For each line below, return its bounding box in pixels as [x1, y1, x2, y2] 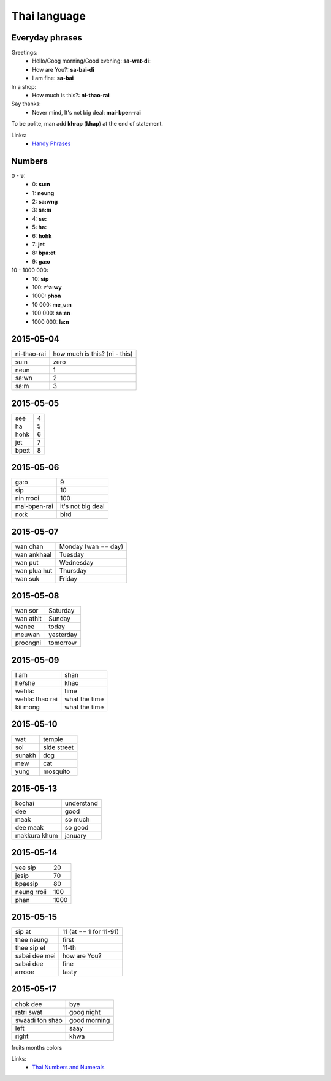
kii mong [15, 703, 40, 711]
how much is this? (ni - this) [53, 350, 133, 358]
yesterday [48, 630, 78, 639]
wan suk [15, 574, 40, 583]
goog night [69, 1007, 101, 1016]
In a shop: [11, 83, 37, 90]
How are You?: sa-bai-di [32, 66, 94, 73]
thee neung [15, 936, 48, 944]
